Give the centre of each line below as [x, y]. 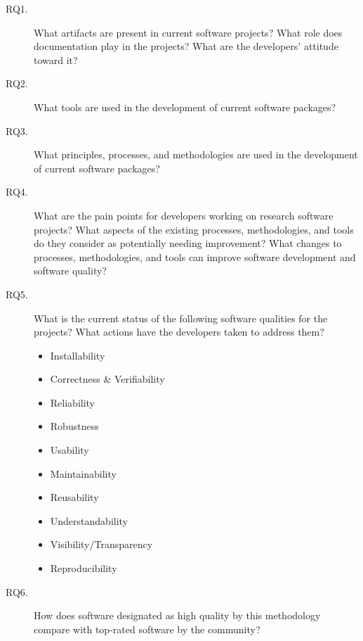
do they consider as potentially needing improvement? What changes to [188, 243]
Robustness [74, 426]
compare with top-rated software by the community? [147, 629]
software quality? [70, 271]
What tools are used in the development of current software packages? [185, 107]
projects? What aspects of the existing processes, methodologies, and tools [194, 229]
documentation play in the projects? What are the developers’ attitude [186, 46]
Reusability [74, 497]
